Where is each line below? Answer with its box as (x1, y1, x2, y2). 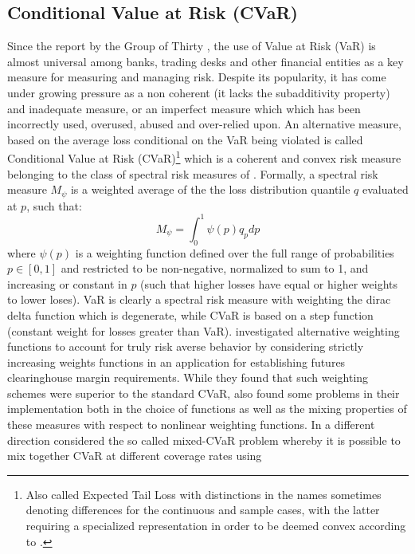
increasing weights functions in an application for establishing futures (7, 353, 346, 370)
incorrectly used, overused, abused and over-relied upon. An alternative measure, (7, 116, 401, 132)
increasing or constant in (7, 275, 127, 292)
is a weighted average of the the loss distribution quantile (70, 181, 350, 198)
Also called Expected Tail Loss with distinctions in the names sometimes (25, 485, 382, 502)
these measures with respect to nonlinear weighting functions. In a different (7, 416, 375, 433)
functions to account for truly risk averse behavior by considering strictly (7, 338, 364, 355)
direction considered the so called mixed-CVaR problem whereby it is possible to (7, 431, 401, 448)
